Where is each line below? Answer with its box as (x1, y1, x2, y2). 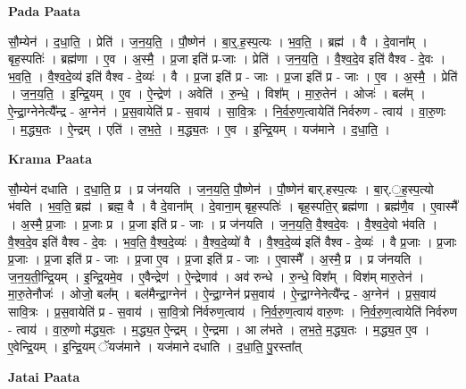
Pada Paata (8, 2, 80, 20)
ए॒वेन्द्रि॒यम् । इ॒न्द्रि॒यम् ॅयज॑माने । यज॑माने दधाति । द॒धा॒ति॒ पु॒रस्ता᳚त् (8, 337, 302, 356)
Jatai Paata (8, 367, 80, 385)
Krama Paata (8, 149, 92, 168)
